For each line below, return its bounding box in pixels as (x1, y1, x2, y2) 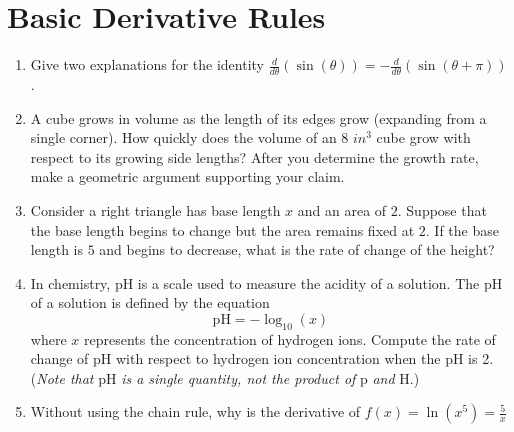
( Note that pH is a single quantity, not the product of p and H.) (30, 367, 420, 388)
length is (30, 239, 83, 260)
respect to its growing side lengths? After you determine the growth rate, (30, 146, 479, 167)
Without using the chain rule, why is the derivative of (30, 401, 361, 422)
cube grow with (376, 127, 471, 148)
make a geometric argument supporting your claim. (30, 166, 345, 187)
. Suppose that (397, 199, 487, 220)
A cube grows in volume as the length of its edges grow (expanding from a (30, 107, 487, 128)
